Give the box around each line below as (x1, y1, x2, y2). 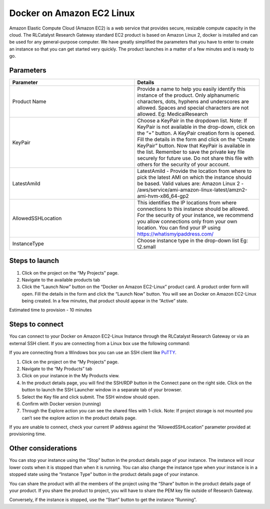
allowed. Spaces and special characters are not (137, 104, 249, 111)
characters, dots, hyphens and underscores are (137, 98, 249, 105)
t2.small (137, 243, 156, 250)
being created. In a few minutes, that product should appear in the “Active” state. (21, 298, 188, 304)
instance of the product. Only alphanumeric (137, 92, 239, 99)
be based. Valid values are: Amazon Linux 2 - (137, 180, 244, 187)
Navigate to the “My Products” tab (21, 366, 92, 372)
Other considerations (9, 444, 77, 453)
